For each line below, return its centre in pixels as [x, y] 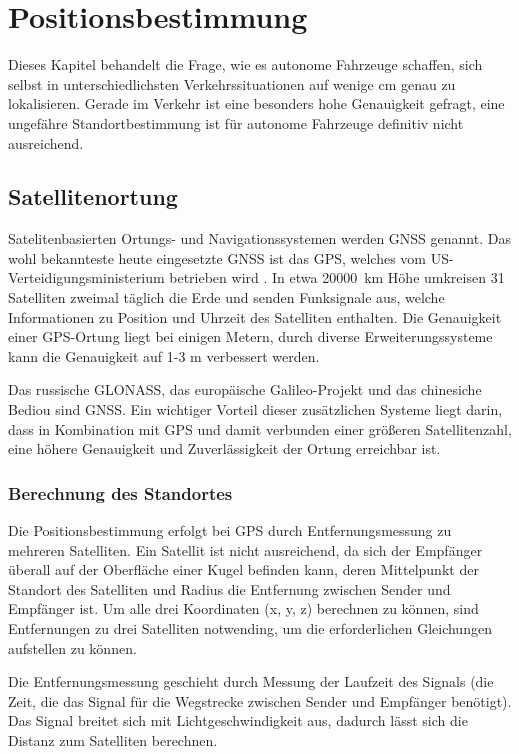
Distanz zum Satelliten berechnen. [113, 739]
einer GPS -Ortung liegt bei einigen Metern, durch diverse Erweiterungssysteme [250, 336]
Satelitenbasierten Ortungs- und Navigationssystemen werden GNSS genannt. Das [259, 238]
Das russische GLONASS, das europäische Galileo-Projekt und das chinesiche [245, 389]
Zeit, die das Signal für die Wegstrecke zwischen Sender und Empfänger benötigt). [260, 700]
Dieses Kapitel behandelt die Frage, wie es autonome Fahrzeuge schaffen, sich [245, 64]
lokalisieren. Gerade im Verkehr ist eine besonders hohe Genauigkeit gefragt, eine [256, 103]
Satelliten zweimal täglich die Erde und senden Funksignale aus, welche [226, 297]
